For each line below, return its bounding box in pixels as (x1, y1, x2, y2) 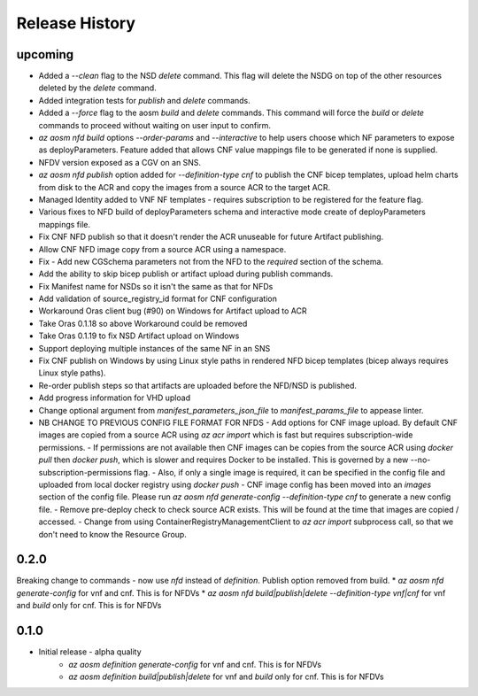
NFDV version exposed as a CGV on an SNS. (38, 157, 202, 167)
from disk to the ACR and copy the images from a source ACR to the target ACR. (38, 182, 331, 192)
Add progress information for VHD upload (38, 392, 190, 403)
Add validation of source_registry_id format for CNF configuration (38, 293, 278, 305)
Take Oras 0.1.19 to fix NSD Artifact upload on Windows (38, 330, 240, 341)
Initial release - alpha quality (38, 646, 142, 657)
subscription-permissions (38, 467, 133, 477)
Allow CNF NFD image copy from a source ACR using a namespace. (38, 244, 287, 254)
